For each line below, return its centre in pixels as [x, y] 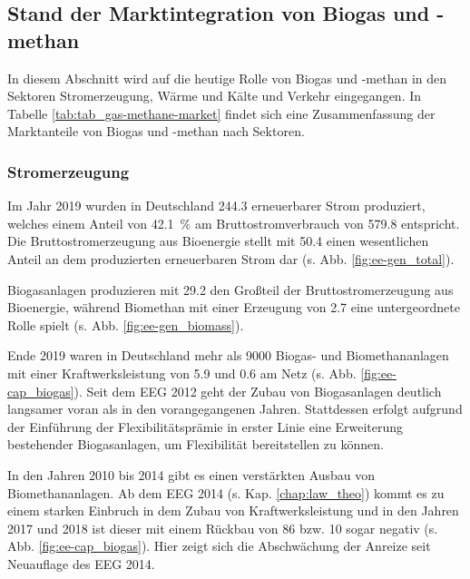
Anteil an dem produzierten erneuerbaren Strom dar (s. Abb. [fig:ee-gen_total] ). [231, 258]
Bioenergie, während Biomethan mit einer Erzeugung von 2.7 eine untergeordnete [234, 307]
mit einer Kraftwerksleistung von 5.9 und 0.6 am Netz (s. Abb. [182, 373]
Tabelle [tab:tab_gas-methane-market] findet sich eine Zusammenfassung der [221, 113]
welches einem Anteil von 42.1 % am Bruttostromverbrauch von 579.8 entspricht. [234, 223]
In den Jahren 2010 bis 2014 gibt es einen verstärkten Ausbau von [191, 474]
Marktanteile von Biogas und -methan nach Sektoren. [156, 131]
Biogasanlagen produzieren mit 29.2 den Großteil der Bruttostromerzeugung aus [230, 289]
